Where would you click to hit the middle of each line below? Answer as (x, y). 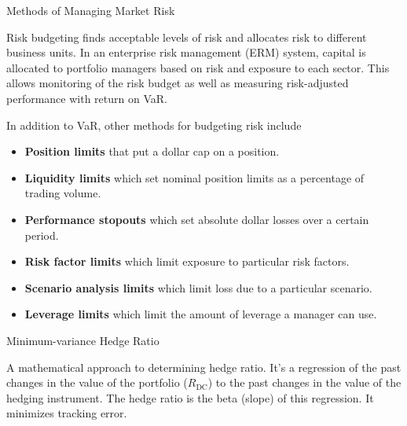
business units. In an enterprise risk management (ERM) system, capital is (186, 52)
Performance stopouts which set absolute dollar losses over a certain (197, 219)
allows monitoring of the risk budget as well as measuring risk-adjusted (178, 83)
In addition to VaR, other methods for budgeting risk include (154, 125)
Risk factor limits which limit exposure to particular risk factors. (187, 261)
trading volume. (63, 193)
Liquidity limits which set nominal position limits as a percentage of (194, 177)
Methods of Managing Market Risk (91, 10)
